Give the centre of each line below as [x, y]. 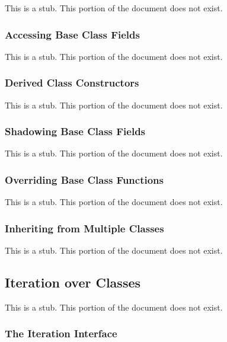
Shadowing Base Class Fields [75, 131]
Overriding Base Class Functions [84, 179]
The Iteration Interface [61, 333]
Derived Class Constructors [72, 83]
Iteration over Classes [73, 282]
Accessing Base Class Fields [72, 34]
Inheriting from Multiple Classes [84, 228]
